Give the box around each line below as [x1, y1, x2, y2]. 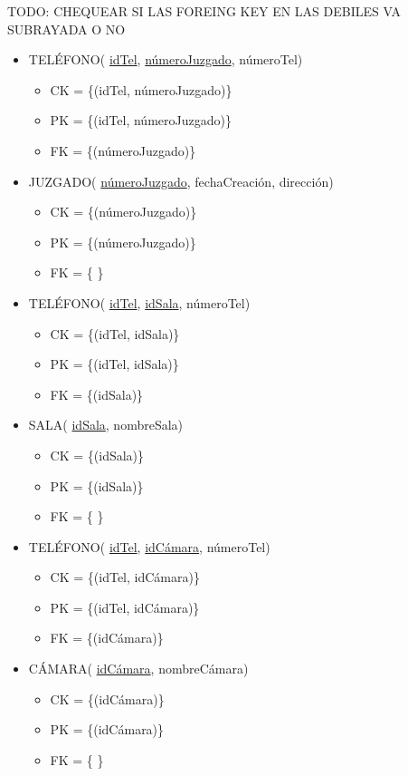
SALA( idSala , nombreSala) [28, 415, 184, 434]
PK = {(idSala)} [50, 476, 144, 495]
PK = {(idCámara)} [50, 720, 165, 739]
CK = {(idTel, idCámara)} [50, 567, 200, 587]
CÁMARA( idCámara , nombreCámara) [28, 659, 249, 678]
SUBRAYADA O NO [7, 19, 126, 38]
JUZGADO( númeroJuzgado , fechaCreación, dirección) [28, 171, 334, 190]
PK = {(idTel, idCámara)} [50, 597, 200, 616]
